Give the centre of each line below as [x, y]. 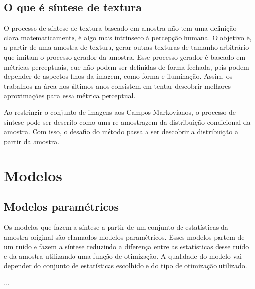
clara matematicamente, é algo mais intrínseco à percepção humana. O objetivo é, [128, 37]
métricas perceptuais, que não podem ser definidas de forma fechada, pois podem [127, 66]
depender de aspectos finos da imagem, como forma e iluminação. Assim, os [118, 76]
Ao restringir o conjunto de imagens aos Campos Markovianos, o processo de [120, 112]
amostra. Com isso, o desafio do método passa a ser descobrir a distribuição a [121, 131]
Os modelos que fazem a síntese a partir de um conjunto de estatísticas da [116, 227]
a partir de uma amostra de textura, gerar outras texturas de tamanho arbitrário [127, 47]
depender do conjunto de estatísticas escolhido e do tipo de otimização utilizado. [126, 266]
